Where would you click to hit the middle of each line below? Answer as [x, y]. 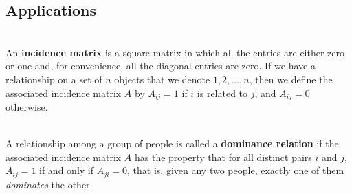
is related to [222, 93]
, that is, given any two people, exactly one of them [236, 170]
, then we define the [291, 79]
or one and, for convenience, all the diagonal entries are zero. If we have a [161, 66]
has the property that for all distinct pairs [223, 157]
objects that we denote [162, 79]
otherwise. [27, 107]
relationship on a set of [54, 79]
